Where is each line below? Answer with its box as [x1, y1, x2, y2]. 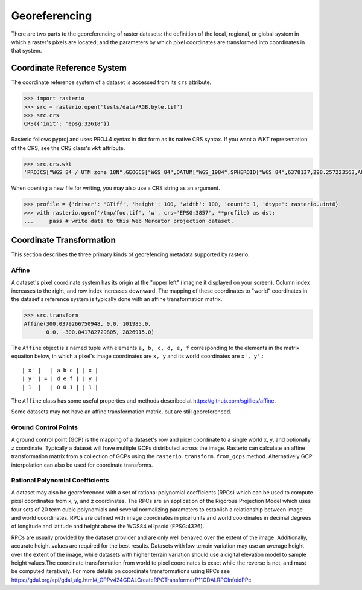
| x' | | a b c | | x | [22, 366, 99, 374]
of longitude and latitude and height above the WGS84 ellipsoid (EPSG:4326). [11, 523, 205, 530]
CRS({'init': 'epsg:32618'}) [24, 120, 110, 127]
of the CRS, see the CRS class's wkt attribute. [11, 144, 125, 151]
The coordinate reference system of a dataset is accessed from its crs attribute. [11, 79, 212, 86]
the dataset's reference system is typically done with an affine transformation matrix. [11, 296, 223, 303]
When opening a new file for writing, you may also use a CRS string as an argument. [11, 184, 220, 192]
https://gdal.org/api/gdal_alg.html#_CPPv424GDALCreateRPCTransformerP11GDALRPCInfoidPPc [11, 576, 252, 583]
